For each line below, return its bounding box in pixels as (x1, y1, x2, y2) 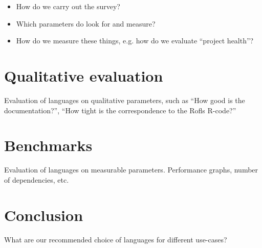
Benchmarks (4, 135, 93, 156)
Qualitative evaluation (4, 65, 163, 86)
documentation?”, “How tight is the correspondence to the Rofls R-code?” (4, 105, 236, 115)
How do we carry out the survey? (16, 1, 120, 11)
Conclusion (4, 204, 83, 225)
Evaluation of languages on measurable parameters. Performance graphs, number (4, 164, 258, 175)
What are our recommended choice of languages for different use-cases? (4, 234, 227, 244)
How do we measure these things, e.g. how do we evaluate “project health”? (16, 35, 254, 46)
